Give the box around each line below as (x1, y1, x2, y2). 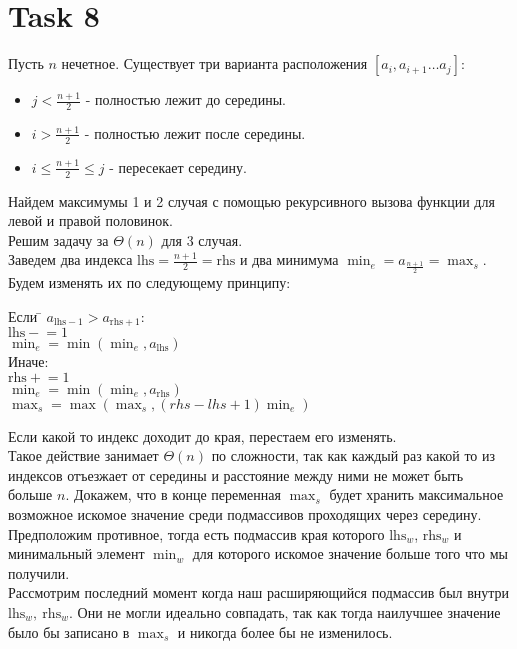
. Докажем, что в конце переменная (65, 484, 281, 505)
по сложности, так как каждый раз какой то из (211, 445, 495, 466)
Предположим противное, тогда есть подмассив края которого (8, 523, 385, 544)
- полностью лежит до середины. (85, 89, 287, 110)
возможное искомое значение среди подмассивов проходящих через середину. (8, 503, 482, 524)
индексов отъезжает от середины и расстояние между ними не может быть (8, 464, 464, 485)
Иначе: (8, 351, 49, 372)
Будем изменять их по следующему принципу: (8, 271, 291, 292)
